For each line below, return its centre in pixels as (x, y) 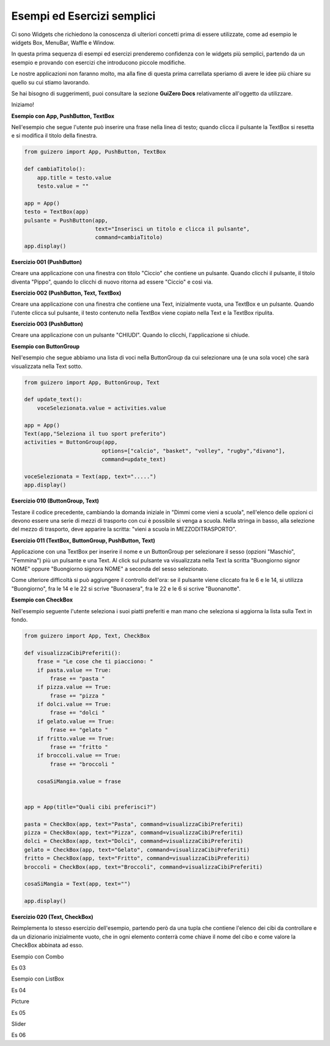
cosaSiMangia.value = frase (79, 781)
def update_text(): (53, 400)
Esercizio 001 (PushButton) (47, 262)
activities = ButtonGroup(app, (71, 442)
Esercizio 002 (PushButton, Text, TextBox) (66, 293)
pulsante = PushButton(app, (66, 220)
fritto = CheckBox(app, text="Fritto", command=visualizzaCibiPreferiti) (137, 858)
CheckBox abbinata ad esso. (47, 945)
